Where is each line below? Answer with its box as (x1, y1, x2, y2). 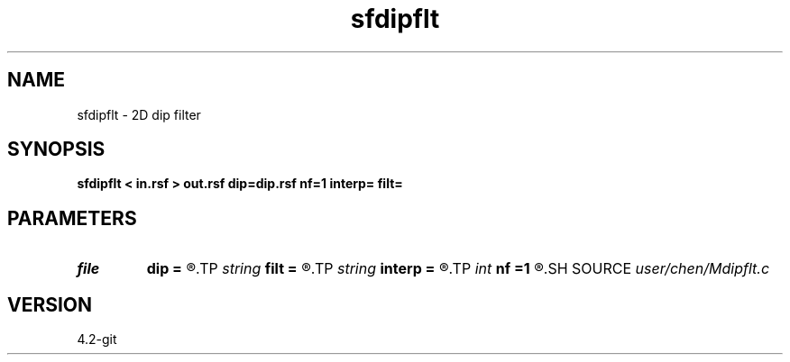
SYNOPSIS (7, 138, 106, 161)
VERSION (7, 293, 93, 316)
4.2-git (77, 331, 117, 348)
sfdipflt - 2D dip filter (77, 106, 201, 122)
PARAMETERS (7, 206, 137, 230)
